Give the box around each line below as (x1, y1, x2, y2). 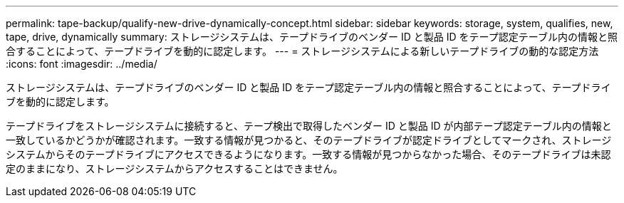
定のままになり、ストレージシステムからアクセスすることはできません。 (6, 162, 343, 175)
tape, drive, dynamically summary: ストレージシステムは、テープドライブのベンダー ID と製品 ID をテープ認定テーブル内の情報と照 (6, 31, 618, 43)
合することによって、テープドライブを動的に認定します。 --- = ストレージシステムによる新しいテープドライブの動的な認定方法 (6, 45, 599, 57)
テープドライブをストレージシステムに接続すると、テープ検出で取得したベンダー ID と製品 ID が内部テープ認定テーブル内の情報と (6, 120, 612, 132)
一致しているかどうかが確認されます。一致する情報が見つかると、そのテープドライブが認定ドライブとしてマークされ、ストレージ (6, 134, 612, 146)
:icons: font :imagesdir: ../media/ (6, 58, 157, 70)
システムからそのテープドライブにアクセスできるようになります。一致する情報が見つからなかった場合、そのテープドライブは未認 (6, 148, 611, 160)
